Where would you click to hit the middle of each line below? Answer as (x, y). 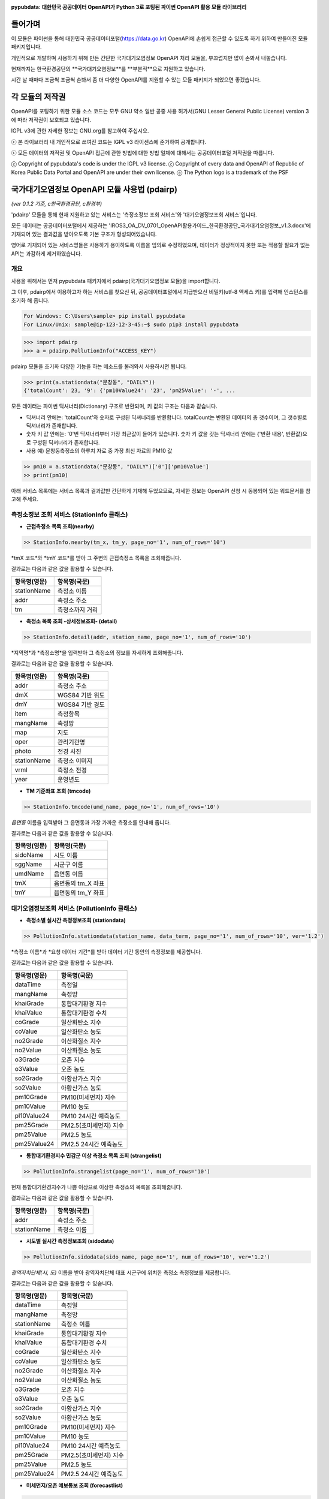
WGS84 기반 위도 (81, 695)
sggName (28, 865)
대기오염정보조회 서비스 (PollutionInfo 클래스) (74, 908)
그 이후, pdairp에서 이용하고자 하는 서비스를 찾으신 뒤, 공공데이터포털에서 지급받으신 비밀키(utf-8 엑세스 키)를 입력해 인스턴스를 (160, 292)
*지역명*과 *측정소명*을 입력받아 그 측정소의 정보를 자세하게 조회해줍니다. (97, 652)
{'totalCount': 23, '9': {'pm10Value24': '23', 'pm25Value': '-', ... (130, 391)
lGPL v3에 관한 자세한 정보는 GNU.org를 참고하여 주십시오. (80, 131)
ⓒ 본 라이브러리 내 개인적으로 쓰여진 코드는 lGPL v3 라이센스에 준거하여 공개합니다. (109, 142)
